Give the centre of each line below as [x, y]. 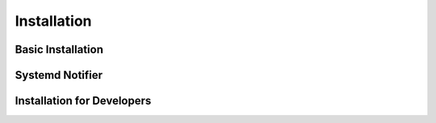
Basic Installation [59, 49]
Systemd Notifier [59, 75]
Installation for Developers [83, 101]
